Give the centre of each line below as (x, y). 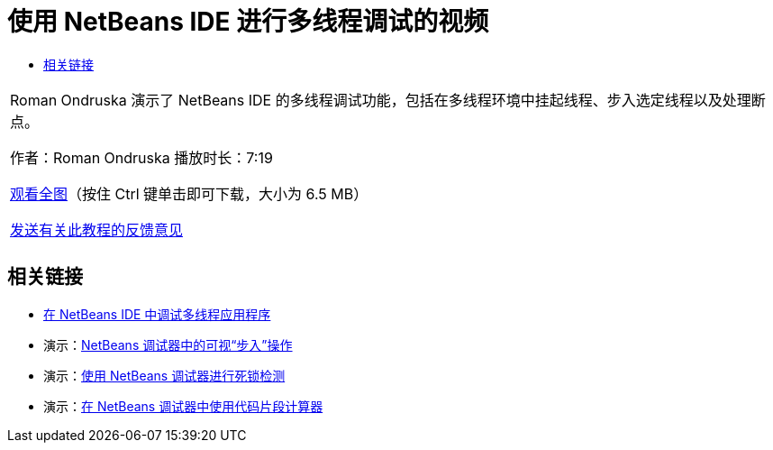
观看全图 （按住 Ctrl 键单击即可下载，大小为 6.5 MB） (189, 193)
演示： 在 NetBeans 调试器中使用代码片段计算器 (183, 406)
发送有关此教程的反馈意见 (97, 230)
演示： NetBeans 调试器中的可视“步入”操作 (168, 344)
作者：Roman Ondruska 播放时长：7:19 (141, 157)
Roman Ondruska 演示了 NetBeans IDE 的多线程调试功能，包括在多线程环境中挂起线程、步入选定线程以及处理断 (388, 100)
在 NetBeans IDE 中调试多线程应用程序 (157, 314)
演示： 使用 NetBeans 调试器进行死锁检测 (164, 375)
